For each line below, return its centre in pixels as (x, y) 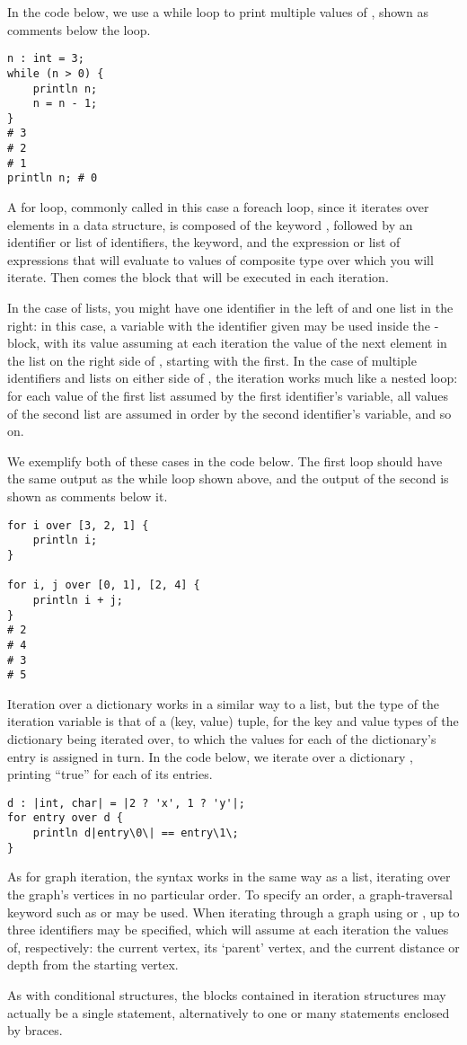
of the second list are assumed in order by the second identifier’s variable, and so (229, 413)
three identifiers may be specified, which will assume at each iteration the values (228, 930)
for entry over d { (65, 818)
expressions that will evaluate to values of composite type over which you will (220, 259)
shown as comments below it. (88, 496)
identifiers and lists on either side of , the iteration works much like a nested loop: (233, 378)
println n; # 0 (53, 178)
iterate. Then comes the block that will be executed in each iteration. (198, 277)
